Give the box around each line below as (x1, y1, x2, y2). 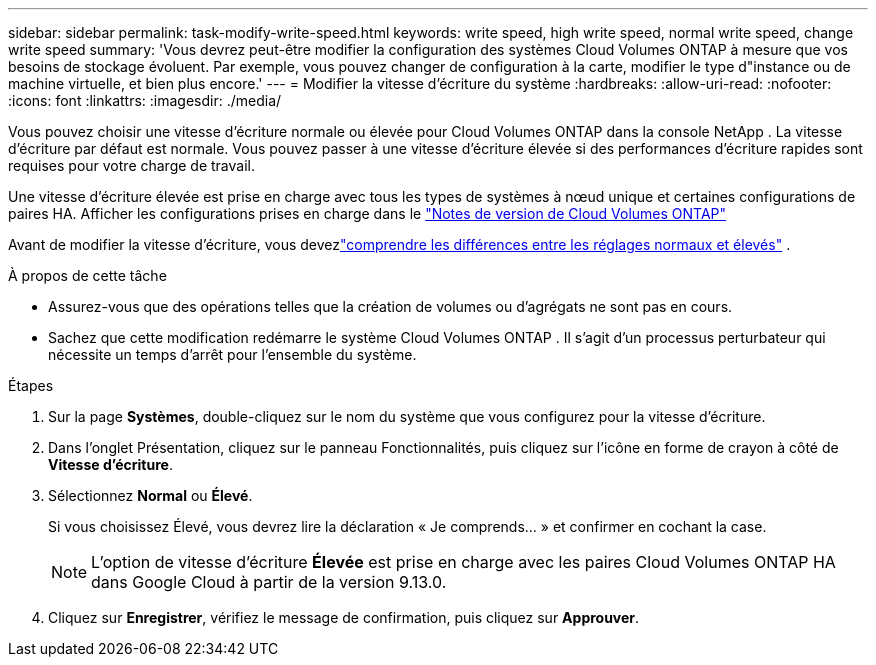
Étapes (8, 377, 54, 394)
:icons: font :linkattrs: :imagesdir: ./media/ (8, 92, 282, 109)
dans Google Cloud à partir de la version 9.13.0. (91, 572, 447, 592)
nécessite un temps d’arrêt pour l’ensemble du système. (48, 346, 417, 363)
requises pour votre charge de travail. (8, 157, 255, 174)
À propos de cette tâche (8, 267, 167, 284)
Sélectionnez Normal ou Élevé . (48, 487, 253, 504)
